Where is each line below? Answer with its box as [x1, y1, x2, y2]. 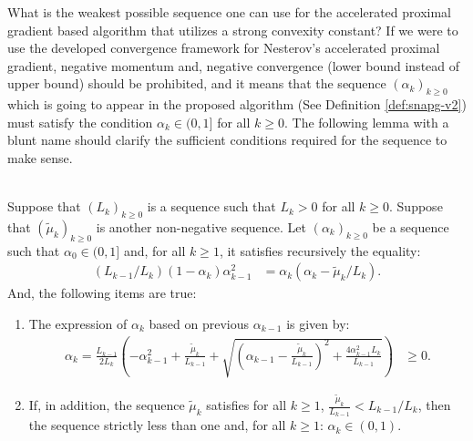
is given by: [286, 313, 350, 333]
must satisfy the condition [7, 112, 153, 131]
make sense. [7, 148, 73, 167]
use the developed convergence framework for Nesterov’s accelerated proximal [7, 38, 440, 57]
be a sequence [372, 217, 449, 236]
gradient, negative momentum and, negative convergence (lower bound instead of [7, 56, 460, 75]
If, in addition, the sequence [28, 395, 185, 414]
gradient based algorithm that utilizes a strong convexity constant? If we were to [7, 20, 458, 39]
